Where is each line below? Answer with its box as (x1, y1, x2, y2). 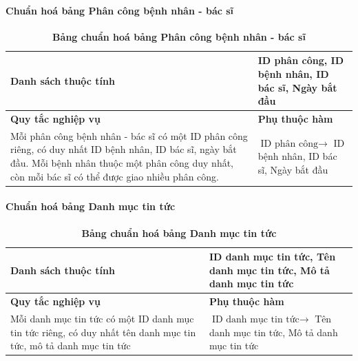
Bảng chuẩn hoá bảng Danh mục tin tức (81, 225, 277, 240)
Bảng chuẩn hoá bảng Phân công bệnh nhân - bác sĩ (52, 29, 306, 43)
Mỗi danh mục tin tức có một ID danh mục (10, 311, 194, 325)
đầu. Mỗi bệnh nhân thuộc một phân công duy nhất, (10, 156, 234, 170)
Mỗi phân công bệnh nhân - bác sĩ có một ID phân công (10, 128, 248, 143)
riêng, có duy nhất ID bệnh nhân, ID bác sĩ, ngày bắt (10, 142, 237, 156)
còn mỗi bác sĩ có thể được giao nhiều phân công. (10, 169, 220, 183)
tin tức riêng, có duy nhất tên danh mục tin (10, 324, 196, 339)
